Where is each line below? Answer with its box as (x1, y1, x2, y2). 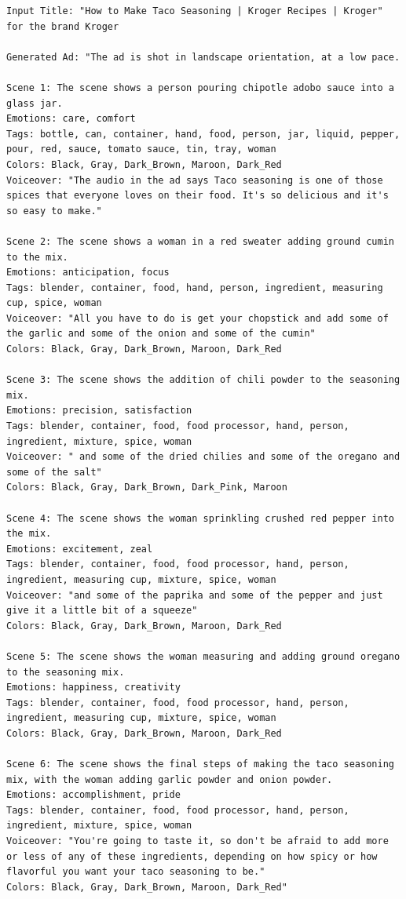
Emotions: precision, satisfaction (6, 405, 192, 417)
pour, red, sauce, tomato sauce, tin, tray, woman (6, 144, 276, 155)
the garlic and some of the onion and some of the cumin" (6, 328, 316, 340)
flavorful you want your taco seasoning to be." (6, 866, 265, 878)
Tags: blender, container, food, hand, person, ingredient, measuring (6, 282, 383, 293)
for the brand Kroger (6, 20, 119, 32)
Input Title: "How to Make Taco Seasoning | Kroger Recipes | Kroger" (6, 5, 383, 16)
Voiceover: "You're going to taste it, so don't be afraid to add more (6, 835, 389, 847)
